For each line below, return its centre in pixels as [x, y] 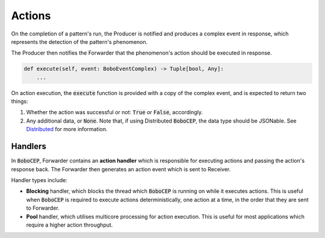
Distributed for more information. [67, 129]
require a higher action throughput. [70, 225]
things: [20, 102]
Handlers [29, 146]
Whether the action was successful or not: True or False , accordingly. [114, 112]
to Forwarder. [43, 208]
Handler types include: [39, 180]
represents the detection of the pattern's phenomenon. [79, 41]
